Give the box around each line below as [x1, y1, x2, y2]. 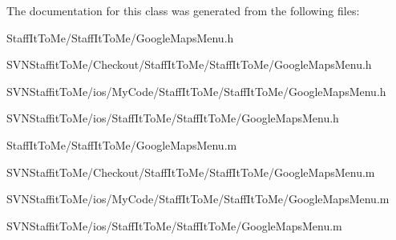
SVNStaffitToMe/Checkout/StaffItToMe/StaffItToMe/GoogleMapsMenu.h [6, 56, 372, 73]
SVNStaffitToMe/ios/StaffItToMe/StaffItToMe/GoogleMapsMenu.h [6, 110, 339, 126]
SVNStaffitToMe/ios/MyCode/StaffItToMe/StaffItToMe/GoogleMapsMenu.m [6, 190, 390, 207]
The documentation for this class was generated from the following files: [6, 2, 360, 18]
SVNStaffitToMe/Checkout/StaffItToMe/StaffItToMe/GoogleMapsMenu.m [6, 163, 375, 180]
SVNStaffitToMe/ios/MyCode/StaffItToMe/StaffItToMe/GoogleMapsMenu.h [6, 82, 386, 99]
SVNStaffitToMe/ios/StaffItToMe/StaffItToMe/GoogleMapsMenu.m [6, 217, 342, 234]
